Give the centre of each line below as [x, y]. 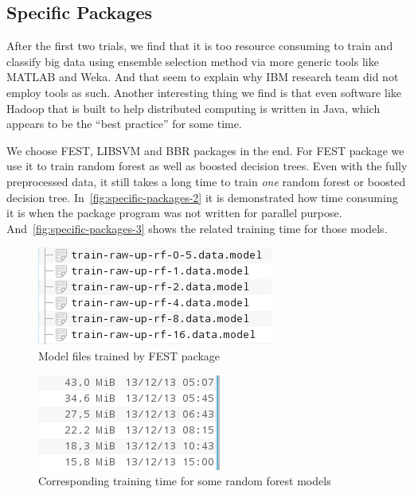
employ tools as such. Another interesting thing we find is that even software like [204, 92]
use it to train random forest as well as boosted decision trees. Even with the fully [207, 166]
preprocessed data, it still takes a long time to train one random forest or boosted [206, 181]
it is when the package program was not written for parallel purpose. [174, 213]
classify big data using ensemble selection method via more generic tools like [193, 61]
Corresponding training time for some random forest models [185, 481]
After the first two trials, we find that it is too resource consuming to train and [200, 46]
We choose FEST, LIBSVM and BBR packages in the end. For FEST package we [205, 150]
